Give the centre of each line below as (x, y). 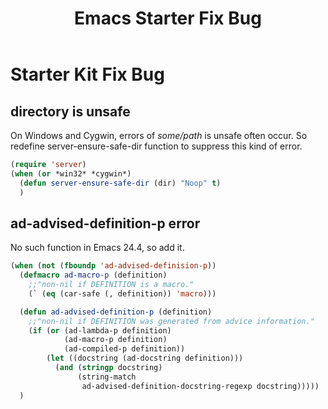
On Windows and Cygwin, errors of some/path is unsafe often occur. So (159, 135)
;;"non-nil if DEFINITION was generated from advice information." (171, 321)
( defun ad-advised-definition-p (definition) (116, 312)
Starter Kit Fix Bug (87, 74)
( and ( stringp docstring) (108, 368)
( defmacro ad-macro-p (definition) (93, 275)
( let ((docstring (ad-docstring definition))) (145, 358)
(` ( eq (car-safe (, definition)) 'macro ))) (122, 293)
